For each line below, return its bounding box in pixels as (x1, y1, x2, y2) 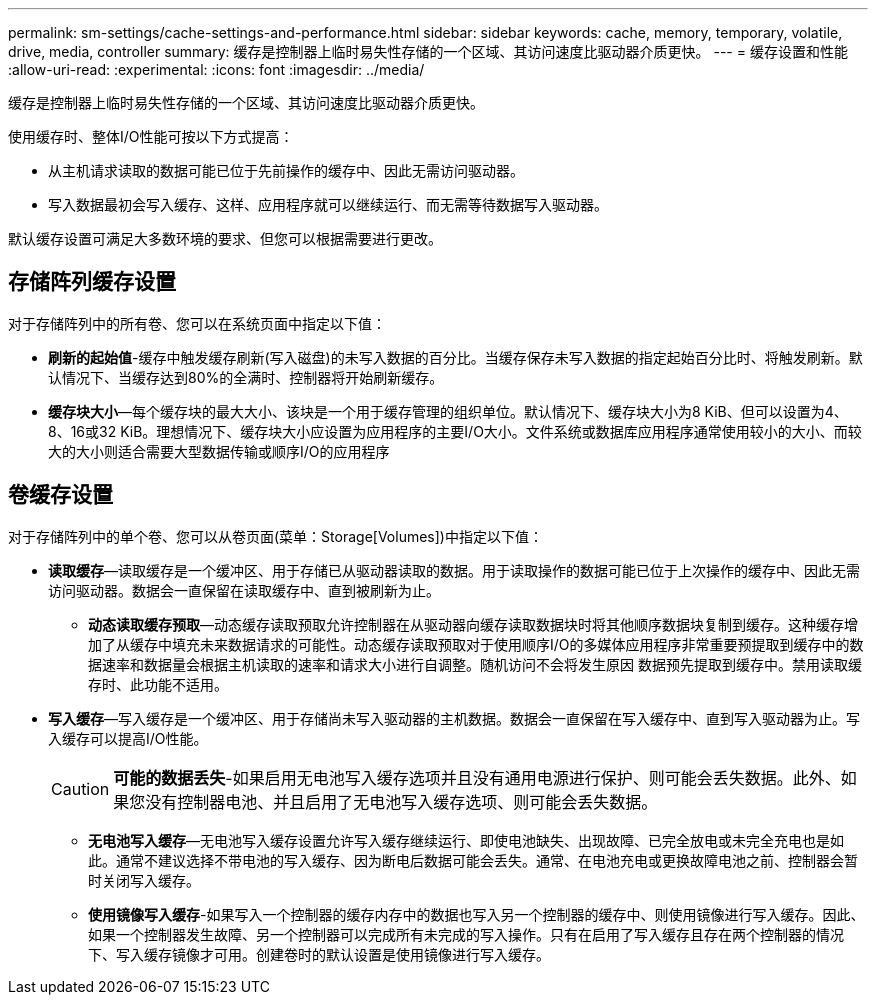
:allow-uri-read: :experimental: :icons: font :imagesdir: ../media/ (8, 61, 425, 78)
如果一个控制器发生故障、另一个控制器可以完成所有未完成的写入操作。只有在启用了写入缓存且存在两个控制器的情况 (88, 925, 844, 943)
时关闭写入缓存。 (88, 871, 200, 889)
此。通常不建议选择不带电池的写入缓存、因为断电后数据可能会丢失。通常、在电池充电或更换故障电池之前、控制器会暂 (88, 851, 858, 869)
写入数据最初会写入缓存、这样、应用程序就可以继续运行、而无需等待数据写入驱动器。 (48, 196, 608, 213)
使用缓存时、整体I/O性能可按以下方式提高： (8, 128, 294, 145)
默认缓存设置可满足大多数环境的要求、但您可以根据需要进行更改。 (8, 230, 442, 247)
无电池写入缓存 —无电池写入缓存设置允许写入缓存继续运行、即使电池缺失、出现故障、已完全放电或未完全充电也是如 (88, 831, 844, 849)
